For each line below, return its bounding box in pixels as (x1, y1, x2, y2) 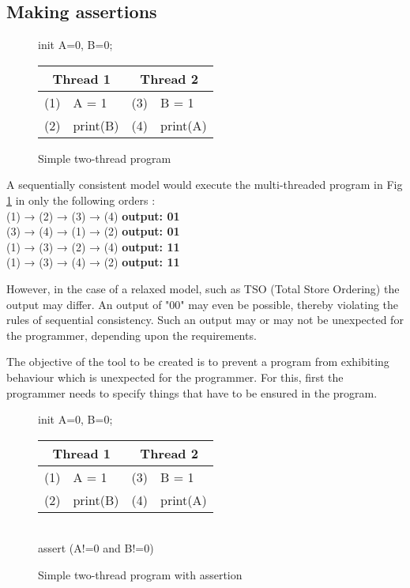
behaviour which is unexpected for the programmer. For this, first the (6, 368, 344, 385)
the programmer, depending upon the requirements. (6, 326, 257, 343)
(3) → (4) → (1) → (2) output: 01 (6, 223, 180, 239)
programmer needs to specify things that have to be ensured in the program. (6, 384, 378, 401)
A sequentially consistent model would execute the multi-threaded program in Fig (6, 176, 403, 193)
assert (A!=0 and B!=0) (38, 540, 154, 556)
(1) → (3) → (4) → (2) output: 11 (6, 254, 180, 270)
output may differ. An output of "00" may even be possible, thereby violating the (6, 296, 399, 312)
